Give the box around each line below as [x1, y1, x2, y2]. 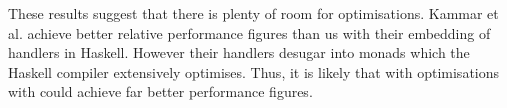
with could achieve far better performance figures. [8, 81, 313, 102]
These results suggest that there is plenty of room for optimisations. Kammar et [8, 3, 499, 23]
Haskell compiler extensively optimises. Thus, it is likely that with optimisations [8, 61, 500, 82]
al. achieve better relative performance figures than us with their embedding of [8, 22, 491, 43]
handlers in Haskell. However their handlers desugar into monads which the [8, 42, 470, 63]
